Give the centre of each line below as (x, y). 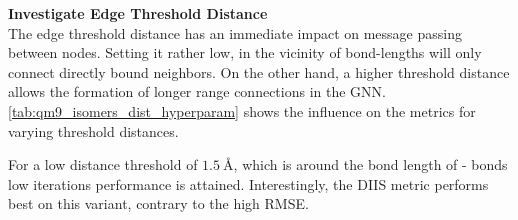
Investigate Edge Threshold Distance (138, 13)
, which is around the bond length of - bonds (370, 164)
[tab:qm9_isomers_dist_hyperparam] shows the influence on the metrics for (242, 110)
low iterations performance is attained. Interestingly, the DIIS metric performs (248, 183)
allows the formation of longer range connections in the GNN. (197, 91)
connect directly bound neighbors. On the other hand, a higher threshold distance (259, 71)
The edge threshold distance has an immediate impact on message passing (235, 32)
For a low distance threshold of (103, 164)
